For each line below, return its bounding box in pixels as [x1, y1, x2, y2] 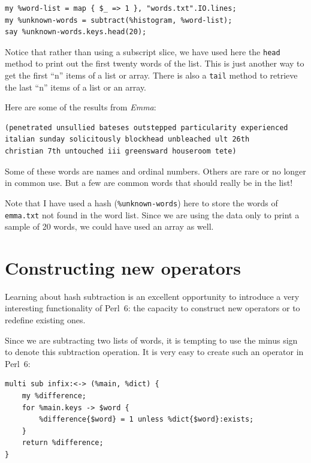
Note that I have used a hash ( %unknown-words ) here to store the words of [5, 196, 278, 209]
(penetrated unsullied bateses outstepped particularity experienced [5, 123, 288, 132]
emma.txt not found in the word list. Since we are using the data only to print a [5, 208, 300, 221]
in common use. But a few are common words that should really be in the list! [5, 176, 293, 189]
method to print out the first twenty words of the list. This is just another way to [5, 57, 304, 70]
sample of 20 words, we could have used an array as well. [5, 220, 214, 233]
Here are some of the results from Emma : [5, 101, 156, 113]
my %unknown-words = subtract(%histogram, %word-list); [5, 16, 233, 25]
